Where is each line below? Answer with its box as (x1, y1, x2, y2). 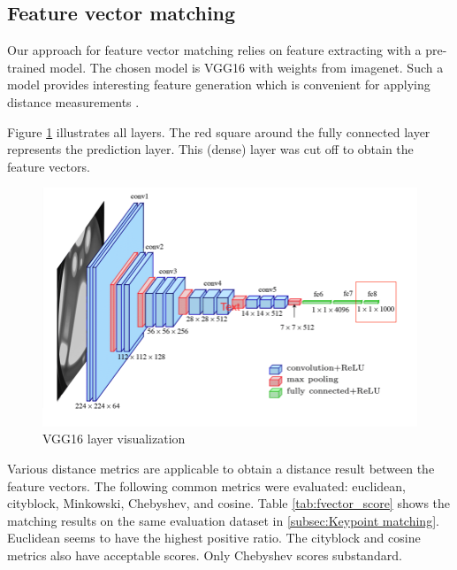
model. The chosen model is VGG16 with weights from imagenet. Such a (50, 58, 444, 76)
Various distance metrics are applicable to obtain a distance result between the (7, 458, 435, 477)
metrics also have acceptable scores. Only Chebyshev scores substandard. (7, 545, 402, 564)
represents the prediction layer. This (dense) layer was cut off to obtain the (7, 140, 414, 158)
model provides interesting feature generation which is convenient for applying (7, 75, 430, 94)
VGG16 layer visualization (42, 429, 186, 448)
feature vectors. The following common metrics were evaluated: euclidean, (7, 476, 406, 495)
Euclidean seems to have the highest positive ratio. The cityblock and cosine (7, 528, 421, 547)
